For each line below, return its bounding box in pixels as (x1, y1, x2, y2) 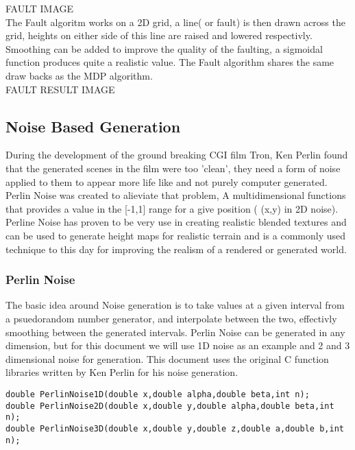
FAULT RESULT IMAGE (5, 82, 115, 96)
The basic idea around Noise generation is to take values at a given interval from (5, 298, 345, 312)
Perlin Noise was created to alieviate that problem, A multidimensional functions (5, 188, 346, 202)
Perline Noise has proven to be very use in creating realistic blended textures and (5, 215, 347, 229)
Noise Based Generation (5, 115, 181, 137)
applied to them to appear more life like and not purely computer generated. (5, 174, 328, 189)
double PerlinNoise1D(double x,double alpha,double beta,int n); (5, 389, 310, 399)
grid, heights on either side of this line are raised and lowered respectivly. (5, 28, 313, 43)
